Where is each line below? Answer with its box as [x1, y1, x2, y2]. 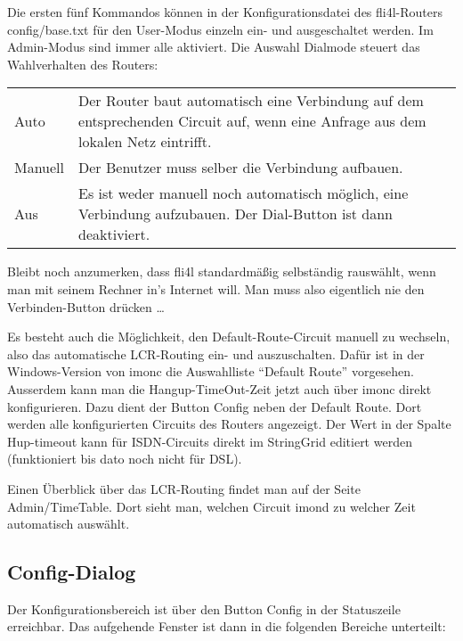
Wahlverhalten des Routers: [7, 54, 158, 73]
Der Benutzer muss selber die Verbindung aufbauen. [78, 157, 403, 178]
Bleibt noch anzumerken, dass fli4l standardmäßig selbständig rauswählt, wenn [7, 262, 436, 281]
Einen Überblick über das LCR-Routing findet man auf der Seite [7, 479, 361, 497]
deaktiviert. [78, 224, 150, 245]
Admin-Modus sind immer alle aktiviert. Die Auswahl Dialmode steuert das [7, 37, 420, 56]
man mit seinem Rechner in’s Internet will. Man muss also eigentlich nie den [7, 279, 425, 298]
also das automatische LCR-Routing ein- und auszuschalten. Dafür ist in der [7, 344, 425, 363]
